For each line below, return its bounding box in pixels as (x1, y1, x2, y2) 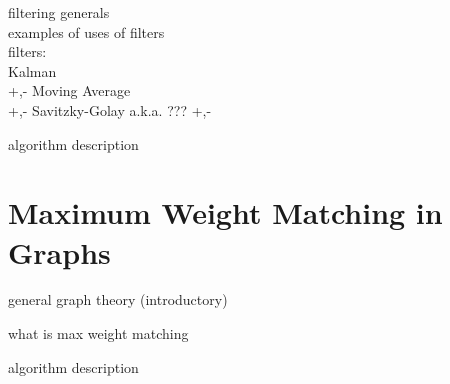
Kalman (8, 60, 57, 81)
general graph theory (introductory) (8, 289, 228, 310)
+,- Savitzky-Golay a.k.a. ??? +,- (8, 99, 212, 120)
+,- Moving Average (8, 80, 131, 101)
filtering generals (8, 2, 110, 22)
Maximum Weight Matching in (8, 192, 443, 233)
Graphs (8, 231, 111, 272)
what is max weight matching (8, 323, 189, 344)
